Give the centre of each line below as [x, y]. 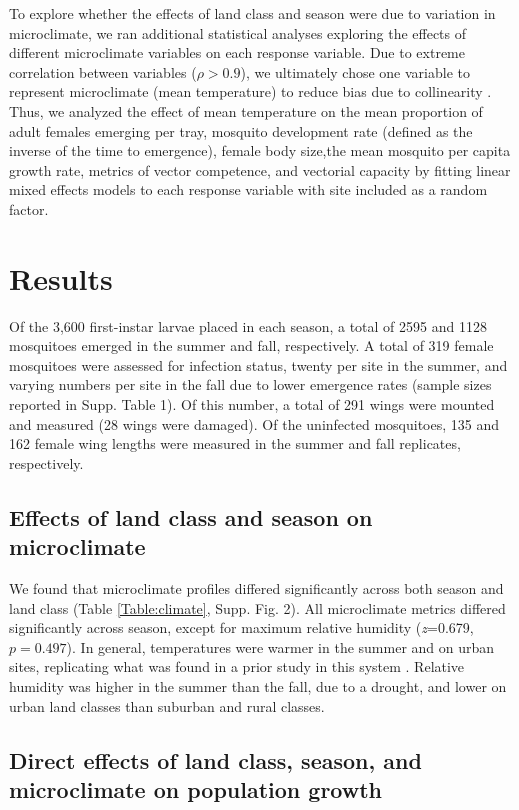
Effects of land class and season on [191, 516]
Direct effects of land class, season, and [215, 759]
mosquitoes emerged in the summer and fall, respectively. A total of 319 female [251, 345]
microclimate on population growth [196, 788]
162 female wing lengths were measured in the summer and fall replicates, [235, 443]
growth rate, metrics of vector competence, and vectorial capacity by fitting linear [260, 169]
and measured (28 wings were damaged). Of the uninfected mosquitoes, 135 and [254, 423]
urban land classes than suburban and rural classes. [167, 705]
